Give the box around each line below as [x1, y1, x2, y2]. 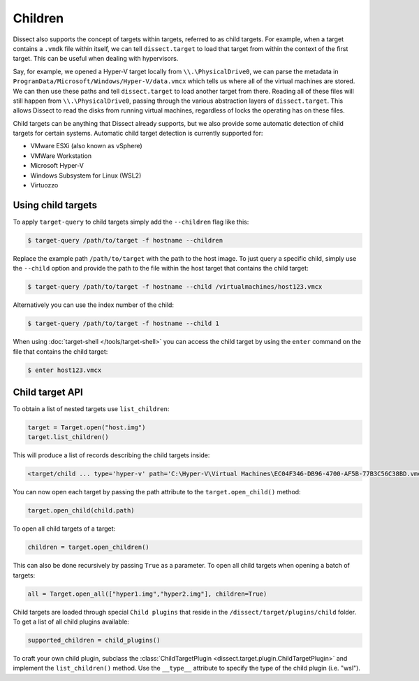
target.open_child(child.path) [27, 507, 135, 515]
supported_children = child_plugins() [27, 636, 161, 645]
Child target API [13, 387, 83, 398]
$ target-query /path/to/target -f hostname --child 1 [27, 320, 219, 328]
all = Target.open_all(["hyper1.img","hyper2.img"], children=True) [27, 589, 267, 598]
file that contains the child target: [13, 347, 108, 356]
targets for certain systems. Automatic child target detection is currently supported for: [13, 129, 263, 138]
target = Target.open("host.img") [27, 424, 146, 431]
